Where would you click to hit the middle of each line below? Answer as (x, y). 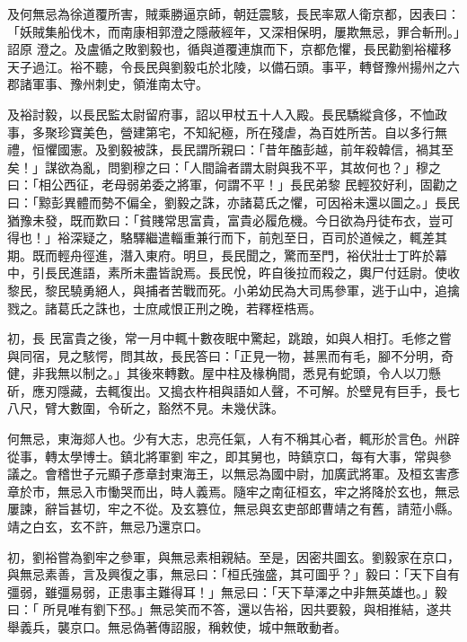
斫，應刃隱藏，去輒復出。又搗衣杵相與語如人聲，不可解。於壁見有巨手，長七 (233, 390)
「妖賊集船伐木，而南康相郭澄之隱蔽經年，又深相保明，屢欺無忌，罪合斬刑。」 (233, 31)
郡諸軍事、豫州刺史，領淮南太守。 (108, 84)
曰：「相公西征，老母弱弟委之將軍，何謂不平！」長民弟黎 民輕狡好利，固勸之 (233, 185)
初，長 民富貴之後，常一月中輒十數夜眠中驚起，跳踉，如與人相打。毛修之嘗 (229, 338)
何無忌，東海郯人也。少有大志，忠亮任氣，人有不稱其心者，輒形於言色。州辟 (233, 439)
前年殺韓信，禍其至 (397, 150)
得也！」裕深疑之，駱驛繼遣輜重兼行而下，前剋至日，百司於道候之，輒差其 (227, 237)
